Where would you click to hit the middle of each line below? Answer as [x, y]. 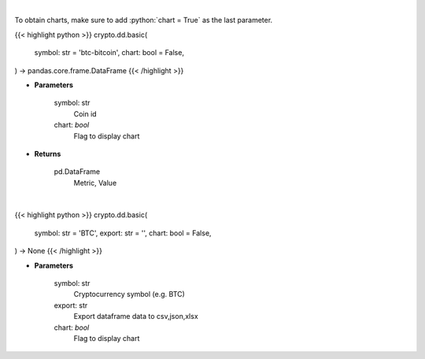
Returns [48, 154]
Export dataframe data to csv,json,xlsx [136, 316]
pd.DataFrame [77, 172]
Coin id [85, 113]
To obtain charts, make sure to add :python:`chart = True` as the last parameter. [144, 20]
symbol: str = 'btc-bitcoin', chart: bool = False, [109, 53]
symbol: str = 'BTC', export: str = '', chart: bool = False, [123, 233]
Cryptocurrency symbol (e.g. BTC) [129, 294]
